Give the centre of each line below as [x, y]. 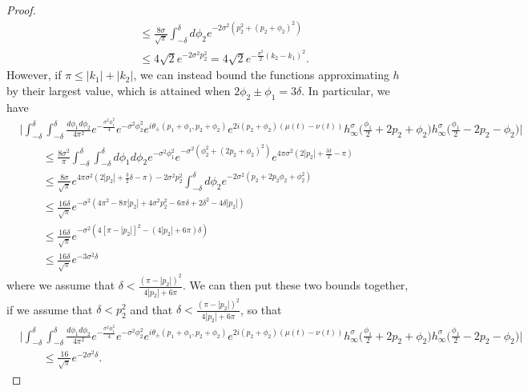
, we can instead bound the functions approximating [261, 75]
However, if [34, 75]
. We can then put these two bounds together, [295, 285]
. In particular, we [346, 91]
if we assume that [50, 309]
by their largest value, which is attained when [119, 91]
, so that [261, 309]
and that [151, 309]
